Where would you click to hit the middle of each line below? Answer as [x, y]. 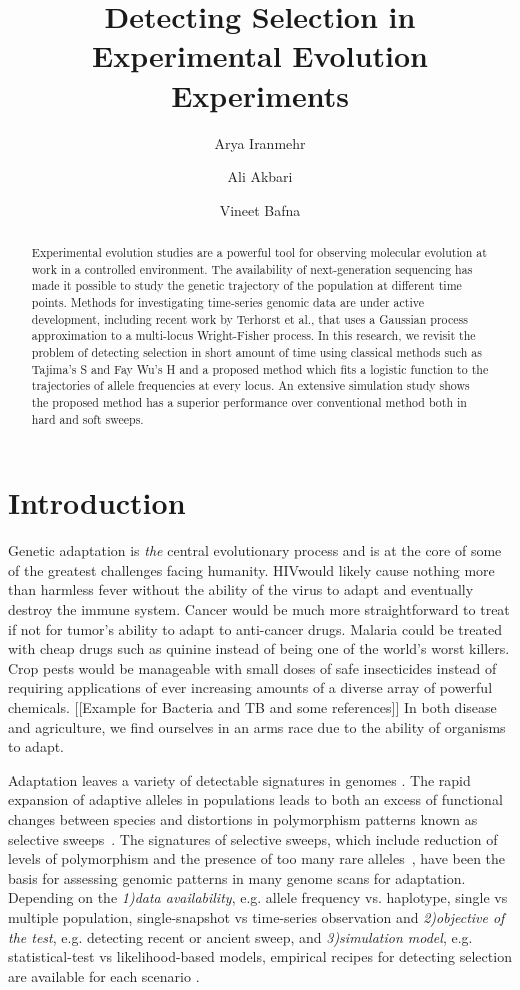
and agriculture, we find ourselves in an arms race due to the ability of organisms [257, 726]
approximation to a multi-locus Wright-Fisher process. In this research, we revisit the [253, 335]
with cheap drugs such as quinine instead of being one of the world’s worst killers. [259, 648]
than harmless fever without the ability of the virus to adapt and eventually [241, 589]
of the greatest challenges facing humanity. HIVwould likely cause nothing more [251, 569]
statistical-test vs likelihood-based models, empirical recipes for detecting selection [260, 956]
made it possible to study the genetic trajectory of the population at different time [246, 285]
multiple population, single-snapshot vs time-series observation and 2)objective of [256, 916]
